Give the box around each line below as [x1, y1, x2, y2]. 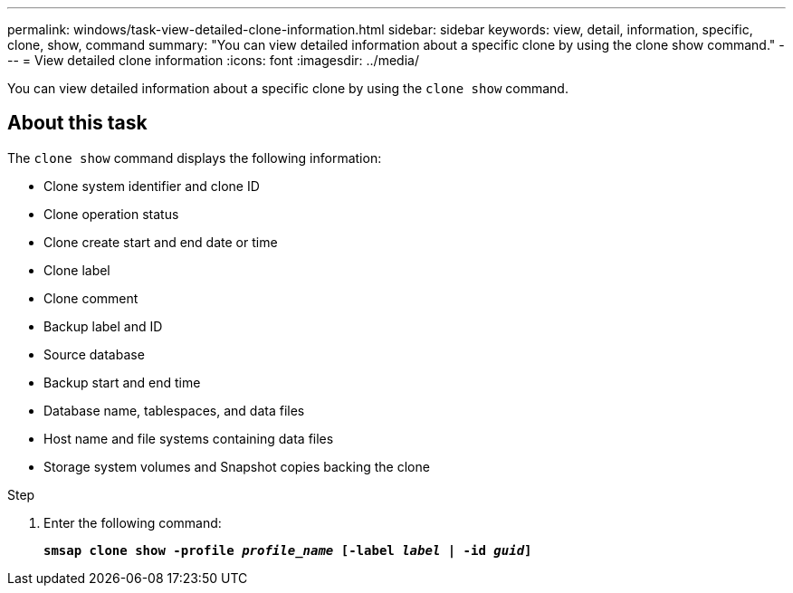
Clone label [43, 262, 110, 278]
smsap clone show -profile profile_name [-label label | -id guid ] [43, 542, 532, 558]
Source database [43, 346, 145, 362]
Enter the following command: [43, 514, 222, 531]
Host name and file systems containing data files [43, 430, 334, 446]
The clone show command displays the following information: [7, 149, 382, 166]
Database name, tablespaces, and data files [43, 402, 305, 418]
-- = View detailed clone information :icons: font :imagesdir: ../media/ [7, 53, 419, 68]
